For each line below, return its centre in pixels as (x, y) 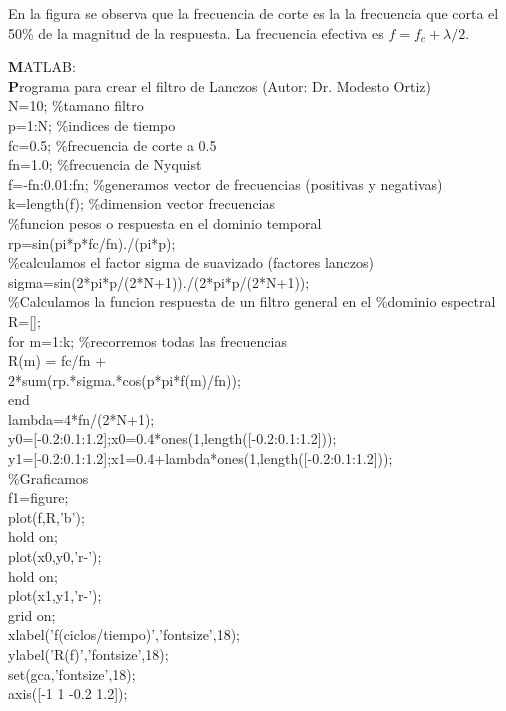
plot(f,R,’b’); (46, 516)
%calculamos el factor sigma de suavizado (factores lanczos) (191, 262)
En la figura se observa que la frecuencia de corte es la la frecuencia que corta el (253, 13)
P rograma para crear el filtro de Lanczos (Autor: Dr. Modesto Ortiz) (219, 85)
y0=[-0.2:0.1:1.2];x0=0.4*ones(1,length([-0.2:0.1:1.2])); (172, 438)
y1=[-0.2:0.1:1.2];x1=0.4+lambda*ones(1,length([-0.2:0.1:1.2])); (200, 458)
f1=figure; (38, 497)
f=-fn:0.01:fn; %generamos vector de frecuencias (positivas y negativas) (225, 183)
